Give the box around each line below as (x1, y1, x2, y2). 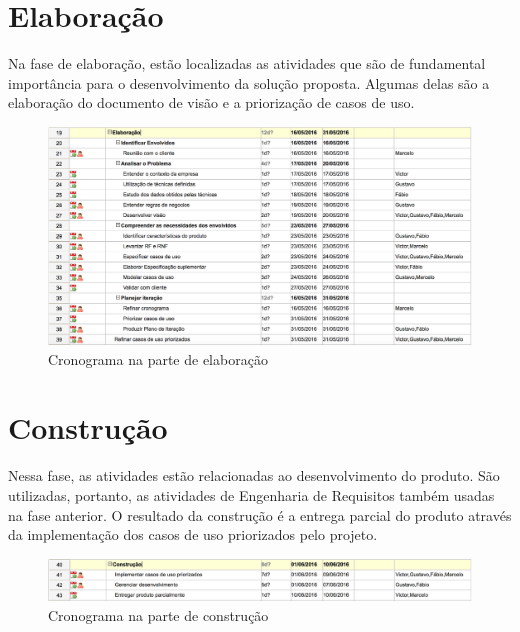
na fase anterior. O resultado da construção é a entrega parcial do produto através (8, 504, 512, 525)
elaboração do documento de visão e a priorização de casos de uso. (8, 92, 415, 113)
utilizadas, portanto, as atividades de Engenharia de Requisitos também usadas (8, 485, 495, 506)
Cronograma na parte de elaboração (48, 348, 268, 369)
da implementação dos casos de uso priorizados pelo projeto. (8, 524, 378, 545)
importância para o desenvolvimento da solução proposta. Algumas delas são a (8, 72, 490, 93)
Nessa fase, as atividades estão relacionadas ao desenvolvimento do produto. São (8, 465, 500, 486)
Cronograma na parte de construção (48, 604, 269, 625)
